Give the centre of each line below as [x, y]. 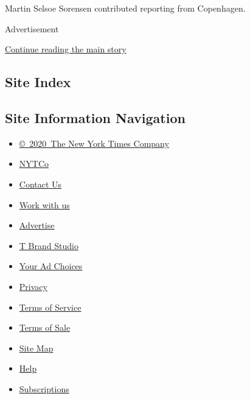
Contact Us [40, 184]
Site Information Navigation [95, 117]
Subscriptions [44, 388]
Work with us [44, 204]
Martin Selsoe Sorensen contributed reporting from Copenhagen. [125, 8]
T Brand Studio [49, 245]
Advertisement [32, 28]
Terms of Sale [45, 327]
